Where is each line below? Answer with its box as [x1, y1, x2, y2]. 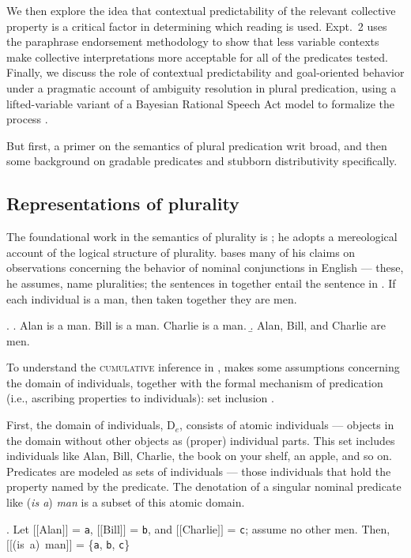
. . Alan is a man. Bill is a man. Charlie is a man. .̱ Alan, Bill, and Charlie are [6, 317, 386, 334]
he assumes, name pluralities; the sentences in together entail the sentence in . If [6, 274, 396, 291]
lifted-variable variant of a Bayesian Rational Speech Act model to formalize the [6, 95, 394, 111]
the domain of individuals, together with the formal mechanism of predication [6, 374, 383, 390]
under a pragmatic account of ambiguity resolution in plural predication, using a [6, 79, 397, 96]
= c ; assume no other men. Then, [227, 520, 390, 537]
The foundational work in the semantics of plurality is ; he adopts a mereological [6, 228, 398, 245]
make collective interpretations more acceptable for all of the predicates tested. [6, 48, 388, 65]
